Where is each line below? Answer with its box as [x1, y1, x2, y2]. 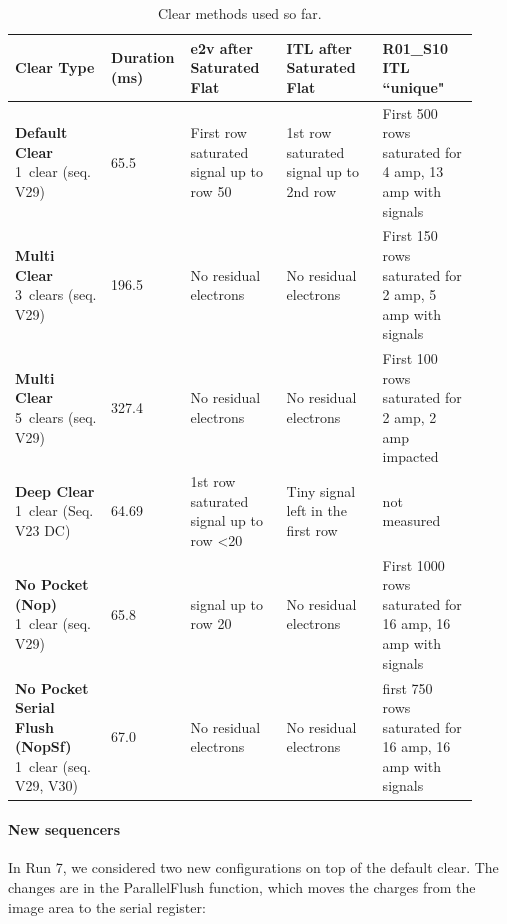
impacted [382, 446, 439, 467]
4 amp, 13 [382, 161, 444, 182]
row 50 [190, 181, 232, 201]
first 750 [382, 677, 433, 698]
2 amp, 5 [382, 284, 437, 305]
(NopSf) [15, 736, 72, 757]
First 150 [382, 225, 438, 246]
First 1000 [382, 554, 445, 575]
